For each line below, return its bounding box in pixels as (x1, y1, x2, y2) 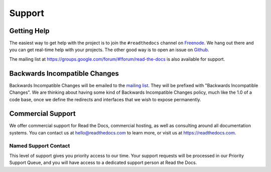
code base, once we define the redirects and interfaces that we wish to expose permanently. (9, 96, 201, 102)
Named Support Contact (9, 142, 70, 149)
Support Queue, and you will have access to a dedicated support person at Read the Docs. (9, 159, 197, 165)
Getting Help (9, 27, 50, 35)
